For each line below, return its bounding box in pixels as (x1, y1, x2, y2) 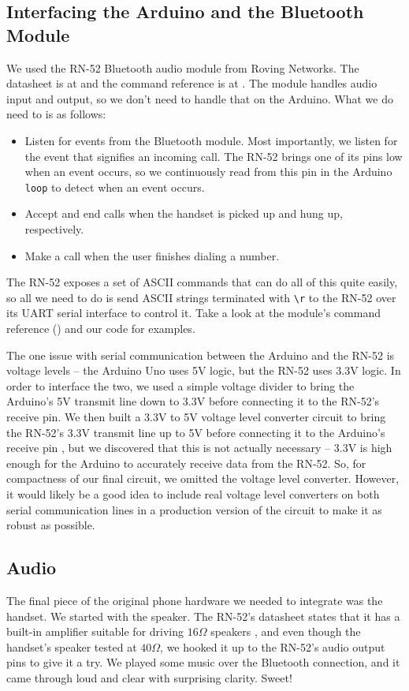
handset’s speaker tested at (6, 638, 137, 655)
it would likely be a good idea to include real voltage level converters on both (6, 485, 380, 502)
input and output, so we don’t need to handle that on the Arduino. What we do (6, 90, 393, 106)
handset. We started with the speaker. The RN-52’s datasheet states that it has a (6, 607, 400, 624)
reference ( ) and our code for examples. (6, 320, 195, 337)
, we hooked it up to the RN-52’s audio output (160, 638, 385, 655)
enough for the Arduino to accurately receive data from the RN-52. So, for (6, 454, 366, 471)
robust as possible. (6, 517, 95, 533)
